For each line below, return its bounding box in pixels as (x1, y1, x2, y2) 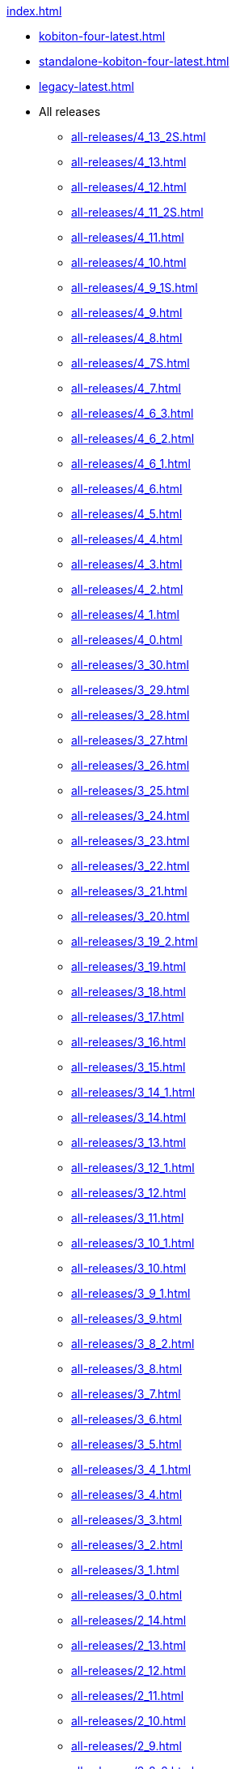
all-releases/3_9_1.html (71, 1286, 191, 1300)
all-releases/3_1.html (71, 1563, 179, 1577)
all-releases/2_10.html (71, 1714, 186, 1728)
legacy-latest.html (39, 79, 134, 93)
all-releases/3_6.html (71, 1412, 182, 1426)
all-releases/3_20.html (71, 909, 190, 923)
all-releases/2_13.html (71, 1638, 186, 1652)
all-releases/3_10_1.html (71, 1236, 195, 1250)
